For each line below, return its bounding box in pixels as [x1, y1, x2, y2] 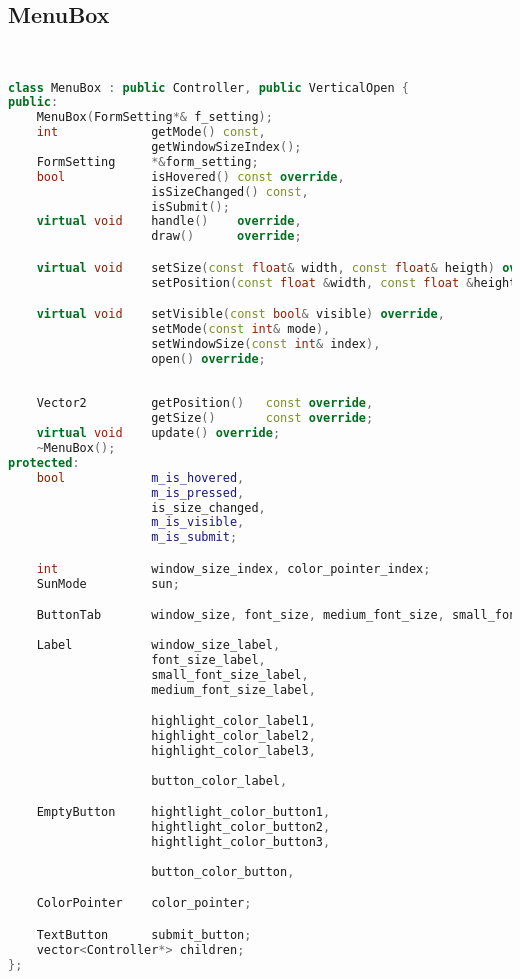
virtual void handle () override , [36, 214, 302, 229]
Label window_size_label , [36, 638, 281, 653]
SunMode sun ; [36, 576, 180, 591]
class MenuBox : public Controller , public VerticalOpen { [8, 80, 409, 95]
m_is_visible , [151, 515, 245, 530]
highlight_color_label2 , [151, 729, 316, 744]
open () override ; [151, 351, 266, 366]
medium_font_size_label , [151, 682, 316, 697]
